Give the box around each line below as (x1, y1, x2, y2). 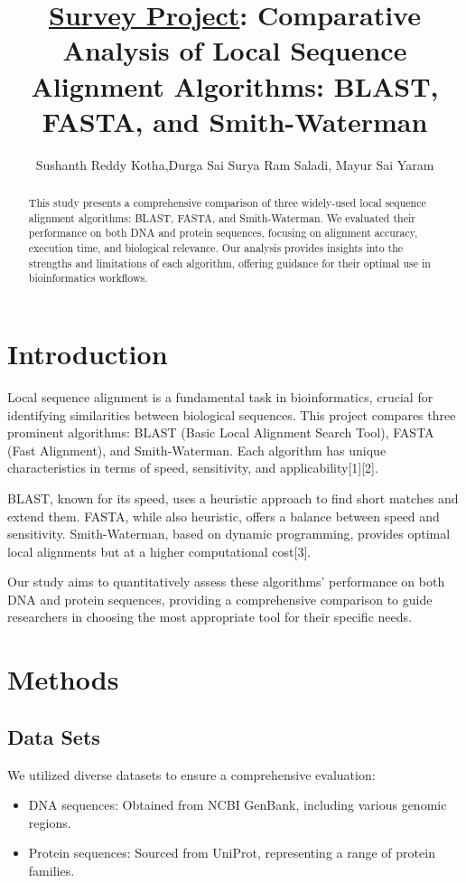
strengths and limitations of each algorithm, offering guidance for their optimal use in (28, 255, 431, 270)
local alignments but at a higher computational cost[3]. (7, 541, 312, 560)
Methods (7, 661, 119, 698)
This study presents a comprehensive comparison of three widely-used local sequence (28, 195, 426, 211)
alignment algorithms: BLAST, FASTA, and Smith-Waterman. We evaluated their (28, 210, 415, 225)
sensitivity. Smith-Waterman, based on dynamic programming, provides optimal (7, 524, 451, 543)
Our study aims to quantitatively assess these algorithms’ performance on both (7, 572, 445, 591)
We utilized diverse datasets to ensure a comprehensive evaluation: (7, 765, 376, 784)
